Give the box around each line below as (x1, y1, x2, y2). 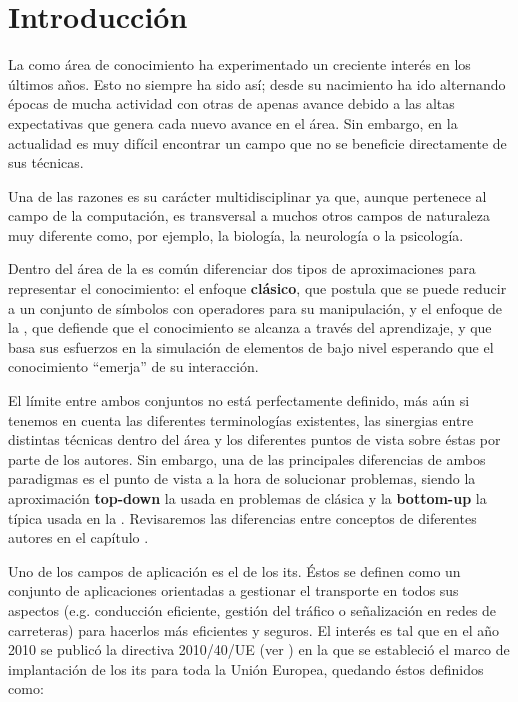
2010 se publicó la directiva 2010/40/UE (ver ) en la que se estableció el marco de (8, 639, 510, 660)
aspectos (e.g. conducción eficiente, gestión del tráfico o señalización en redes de (8, 599, 497, 620)
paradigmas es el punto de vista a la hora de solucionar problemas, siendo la (8, 468, 476, 489)
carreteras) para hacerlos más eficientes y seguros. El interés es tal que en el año (8, 619, 499, 640)
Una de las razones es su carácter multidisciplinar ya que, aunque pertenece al (8, 185, 487, 206)
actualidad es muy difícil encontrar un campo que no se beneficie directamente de (8, 132, 507, 153)
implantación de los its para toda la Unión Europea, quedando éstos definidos (8, 658, 484, 679)
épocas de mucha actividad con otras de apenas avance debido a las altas (8, 93, 455, 114)
